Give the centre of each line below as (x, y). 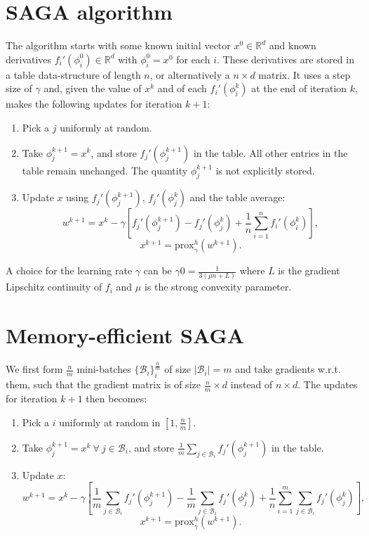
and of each (182, 88)
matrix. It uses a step (304, 74)
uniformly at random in (110, 422)
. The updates (328, 384)
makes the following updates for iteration (94, 104)
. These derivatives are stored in (286, 59)
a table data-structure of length (73, 74)
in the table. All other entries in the (270, 152)
